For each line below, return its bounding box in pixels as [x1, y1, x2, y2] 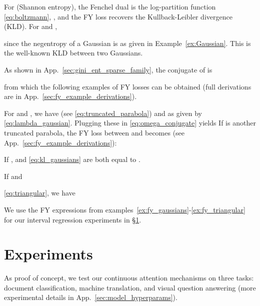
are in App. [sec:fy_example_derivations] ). [4, 91, 137, 101]
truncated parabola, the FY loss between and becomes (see [4, 127, 185, 137]
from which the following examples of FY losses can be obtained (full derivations [4, 81, 251, 91]
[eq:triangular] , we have [4, 187, 75, 198]
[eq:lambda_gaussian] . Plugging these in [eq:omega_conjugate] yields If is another [4, 117, 256, 128]
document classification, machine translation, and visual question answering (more [4, 282, 256, 292]
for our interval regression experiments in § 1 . [4, 214, 141, 224]
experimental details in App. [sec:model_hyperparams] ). [4, 292, 177, 302]
